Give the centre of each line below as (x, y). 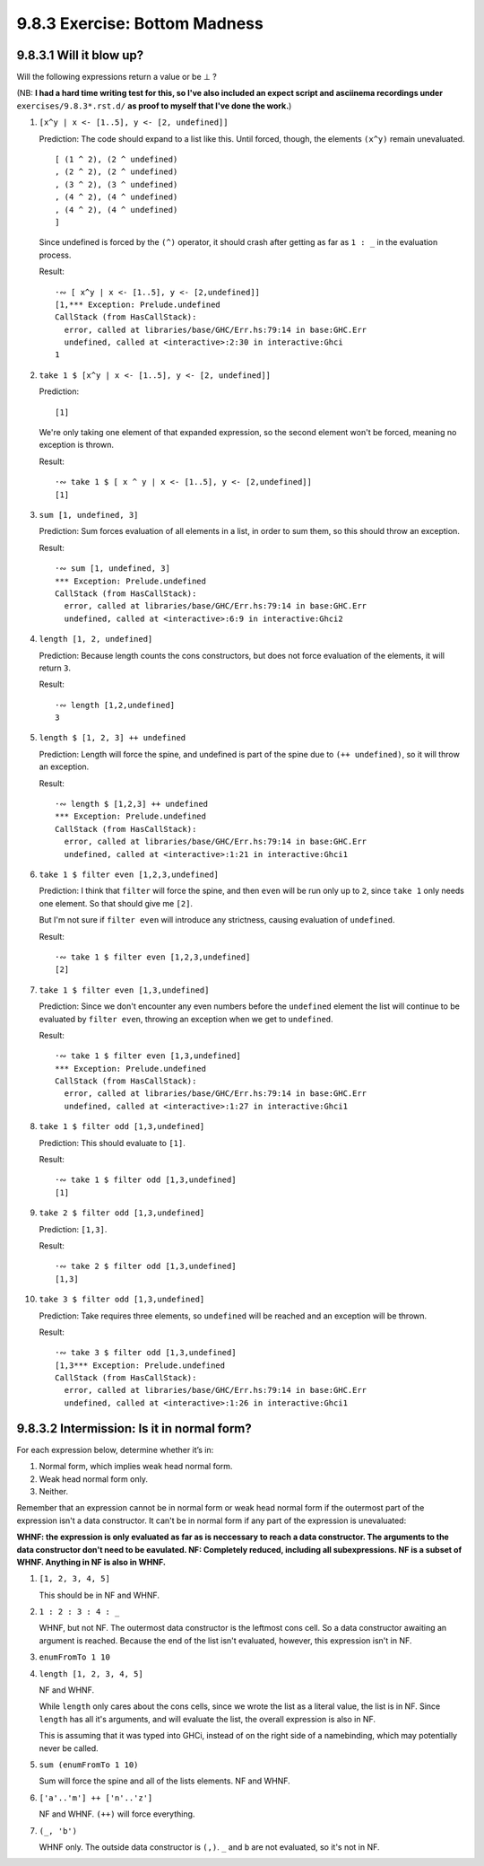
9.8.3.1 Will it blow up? (80, 55)
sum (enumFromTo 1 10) (89, 1765)
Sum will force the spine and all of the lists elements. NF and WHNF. (164, 1781)
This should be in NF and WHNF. (99, 1595)
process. (55, 255)
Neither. (54, 1491)
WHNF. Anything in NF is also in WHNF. (91, 1562)
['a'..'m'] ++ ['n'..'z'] (96, 1798)
